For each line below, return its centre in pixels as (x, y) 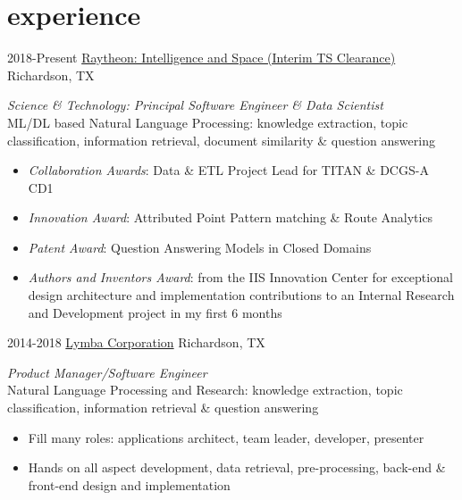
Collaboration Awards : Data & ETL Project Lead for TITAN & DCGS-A (228, 170)
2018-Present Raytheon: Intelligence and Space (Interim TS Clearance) (202, 58)
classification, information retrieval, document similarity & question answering (221, 140)
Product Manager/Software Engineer (107, 372)
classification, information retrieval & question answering (163, 408)
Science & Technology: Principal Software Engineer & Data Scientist (195, 105)
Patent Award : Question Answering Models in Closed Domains (200, 247)
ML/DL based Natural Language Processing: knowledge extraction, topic (208, 122)
